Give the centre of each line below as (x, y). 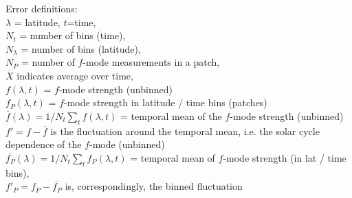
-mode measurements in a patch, (151, 62)
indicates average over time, (75, 75)
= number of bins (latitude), (81, 48)
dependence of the (44, 144)
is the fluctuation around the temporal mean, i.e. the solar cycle (185, 131)
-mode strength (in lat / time (285, 157)
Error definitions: (42, 8)
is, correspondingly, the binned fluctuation (154, 186)
